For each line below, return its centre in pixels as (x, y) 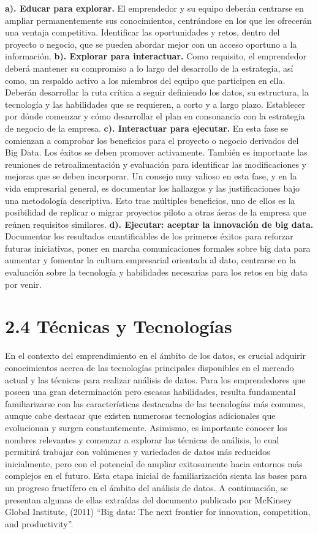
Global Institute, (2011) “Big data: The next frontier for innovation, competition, (158, 512)
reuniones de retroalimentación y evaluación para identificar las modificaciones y (156, 164)
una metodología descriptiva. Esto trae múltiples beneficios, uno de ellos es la (150, 200)
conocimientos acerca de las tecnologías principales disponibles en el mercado (150, 367)
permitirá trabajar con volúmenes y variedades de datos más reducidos (138, 452)
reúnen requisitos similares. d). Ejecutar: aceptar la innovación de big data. (159, 224)
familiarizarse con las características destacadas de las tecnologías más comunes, (155, 403)
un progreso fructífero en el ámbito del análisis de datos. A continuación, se (146, 487)
